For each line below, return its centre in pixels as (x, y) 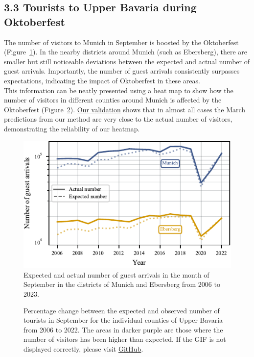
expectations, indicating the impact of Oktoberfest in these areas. (102, 80)
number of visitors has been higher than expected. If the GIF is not (125, 339)
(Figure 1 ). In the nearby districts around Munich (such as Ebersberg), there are (126, 52)
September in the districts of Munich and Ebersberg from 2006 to (122, 284)
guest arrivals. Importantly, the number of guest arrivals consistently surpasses (122, 71)
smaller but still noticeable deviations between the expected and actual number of (127, 61)
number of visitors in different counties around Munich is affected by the (113, 100)
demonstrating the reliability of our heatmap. (72, 128)
